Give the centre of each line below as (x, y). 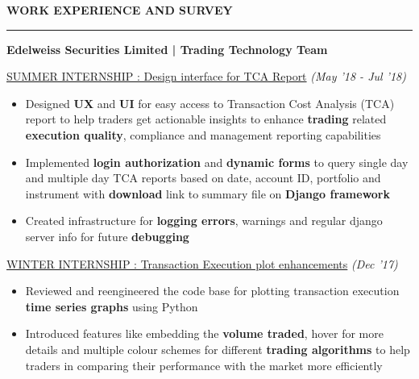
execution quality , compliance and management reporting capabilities (203, 134)
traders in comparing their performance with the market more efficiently (204, 365)
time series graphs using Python (112, 306)
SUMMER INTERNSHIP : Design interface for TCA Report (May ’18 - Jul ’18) (206, 76)
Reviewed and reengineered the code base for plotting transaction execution (212, 291)
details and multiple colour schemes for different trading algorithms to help (218, 349)
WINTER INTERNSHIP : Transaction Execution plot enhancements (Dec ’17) (202, 263)
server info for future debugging (107, 236)
